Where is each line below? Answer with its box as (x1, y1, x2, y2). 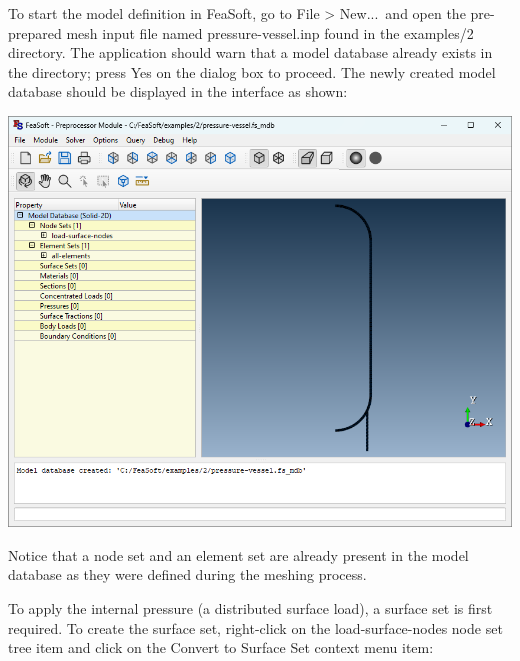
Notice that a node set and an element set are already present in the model (8, 544, 469, 565)
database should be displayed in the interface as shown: (8, 81, 348, 102)
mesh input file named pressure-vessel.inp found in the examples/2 (66, 22, 474, 43)
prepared (8, 22, 62, 43)
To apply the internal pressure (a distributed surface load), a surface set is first (8, 597, 493, 618)
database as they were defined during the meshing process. (8, 564, 367, 585)
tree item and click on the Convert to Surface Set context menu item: (8, 637, 434, 658)
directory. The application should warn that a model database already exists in (8, 42, 493, 63)
